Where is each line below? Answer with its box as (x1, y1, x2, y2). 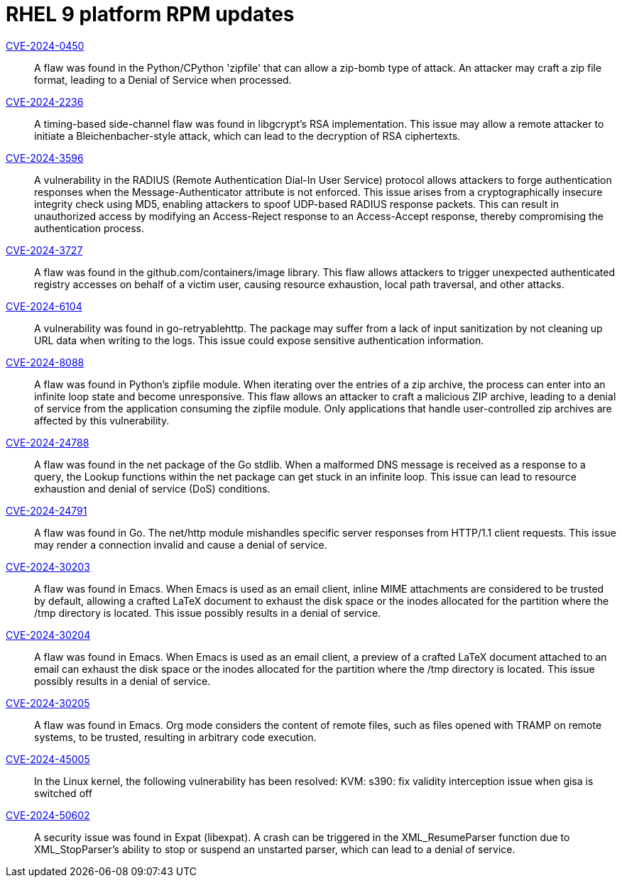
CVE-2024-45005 (6, 752, 90, 765)
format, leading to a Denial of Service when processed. (34, 73, 292, 86)
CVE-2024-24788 (6, 436, 89, 449)
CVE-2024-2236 (6, 95, 84, 108)
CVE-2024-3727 (6, 243, 83, 256)
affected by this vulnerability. (34, 414, 170, 427)
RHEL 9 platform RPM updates (6, 2, 295, 26)
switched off (34, 786, 92, 799)
